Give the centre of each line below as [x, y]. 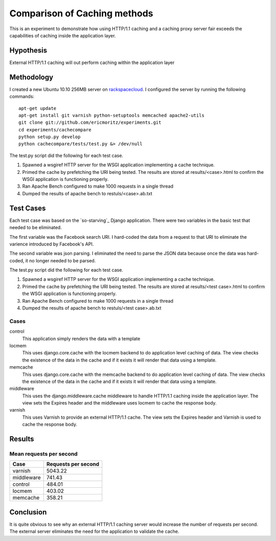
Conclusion [28, 512]
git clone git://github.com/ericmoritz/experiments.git [90, 122]
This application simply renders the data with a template [81, 339]
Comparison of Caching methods [81, 13]
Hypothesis [28, 50]
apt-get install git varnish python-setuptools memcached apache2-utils [111, 115]
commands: [22, 97]
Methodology [31, 77]
